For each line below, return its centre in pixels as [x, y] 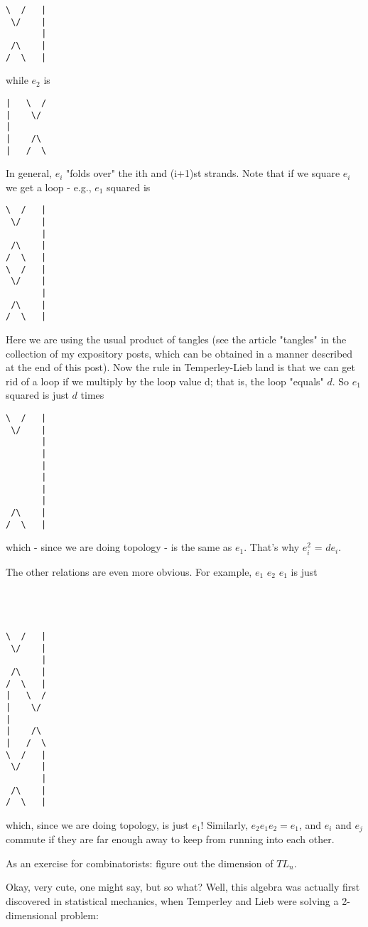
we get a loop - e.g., [49, 187]
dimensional [32, 915]
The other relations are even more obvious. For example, [129, 571]
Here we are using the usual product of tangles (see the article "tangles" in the [176, 339]
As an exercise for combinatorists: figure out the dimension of [140, 863]
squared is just [37, 395]
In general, [29, 173]
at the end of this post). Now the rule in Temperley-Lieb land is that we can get [181, 367]
